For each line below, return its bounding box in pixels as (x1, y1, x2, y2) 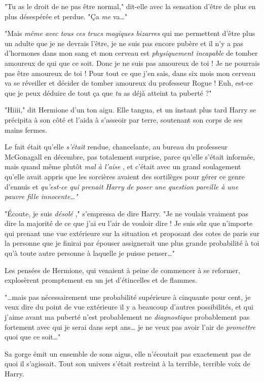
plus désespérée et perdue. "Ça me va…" (5, 11, 128, 21)
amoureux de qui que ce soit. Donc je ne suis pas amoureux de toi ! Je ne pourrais (5, 57, 260, 68)
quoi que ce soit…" (5, 331, 61, 342)
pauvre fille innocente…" (5, 191, 78, 202)
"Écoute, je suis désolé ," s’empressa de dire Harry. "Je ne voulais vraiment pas (5, 208, 249, 218)
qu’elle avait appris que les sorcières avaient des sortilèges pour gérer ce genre (5, 171, 245, 181)
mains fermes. (5, 124, 47, 135)
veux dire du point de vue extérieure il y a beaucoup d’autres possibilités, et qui (5, 301, 253, 312)
